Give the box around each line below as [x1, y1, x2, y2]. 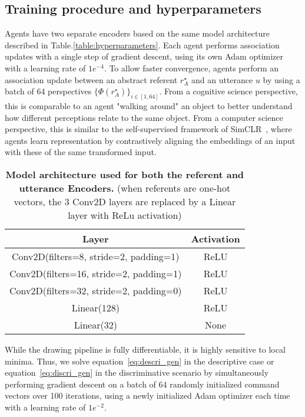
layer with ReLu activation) [68, 208, 182, 222]
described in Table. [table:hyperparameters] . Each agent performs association [5, 38, 280, 51]
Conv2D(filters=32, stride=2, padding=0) [9, 284, 182, 297]
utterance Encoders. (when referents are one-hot [19, 181, 231, 195]
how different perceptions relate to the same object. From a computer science [5, 111, 283, 123]
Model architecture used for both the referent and [5, 168, 244, 181]
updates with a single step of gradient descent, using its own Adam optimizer [5, 50, 284, 63]
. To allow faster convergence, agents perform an [104, 61, 279, 74]
